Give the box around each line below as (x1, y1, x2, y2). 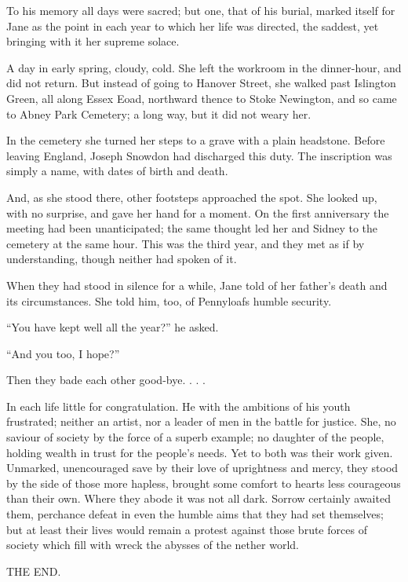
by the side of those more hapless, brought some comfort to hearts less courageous (6, 474, 401, 491)
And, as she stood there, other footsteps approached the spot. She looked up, (6, 189, 377, 205)
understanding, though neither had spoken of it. (6, 251, 237, 267)
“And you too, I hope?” (6, 345, 120, 361)
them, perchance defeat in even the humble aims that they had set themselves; (6, 506, 384, 522)
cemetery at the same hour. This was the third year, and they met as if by (6, 235, 365, 251)
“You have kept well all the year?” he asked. (6, 319, 219, 335)
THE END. (6, 562, 61, 579)
